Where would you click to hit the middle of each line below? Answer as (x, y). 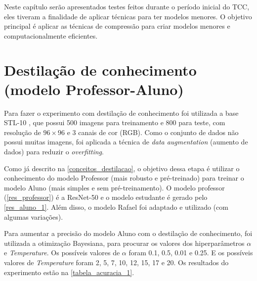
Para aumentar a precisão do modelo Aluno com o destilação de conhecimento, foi (128, 233)
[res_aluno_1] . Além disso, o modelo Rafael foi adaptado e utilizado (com (116, 207)
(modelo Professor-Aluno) (94, 89)
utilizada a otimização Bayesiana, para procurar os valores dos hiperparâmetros (124, 243)
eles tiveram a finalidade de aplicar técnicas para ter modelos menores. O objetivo (128, 16)
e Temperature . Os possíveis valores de (62, 253)
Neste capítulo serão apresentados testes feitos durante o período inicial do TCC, (127, 6)
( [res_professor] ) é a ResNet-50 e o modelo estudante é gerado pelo (106, 197)
